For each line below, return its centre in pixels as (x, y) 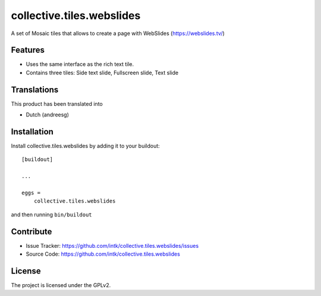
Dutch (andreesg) (48, 115)
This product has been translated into (57, 103)
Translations (35, 89)
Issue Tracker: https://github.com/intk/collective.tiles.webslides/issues (112, 245)
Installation (32, 132)
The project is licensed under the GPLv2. (61, 285)
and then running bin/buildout (51, 215)
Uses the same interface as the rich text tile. (80, 64)
